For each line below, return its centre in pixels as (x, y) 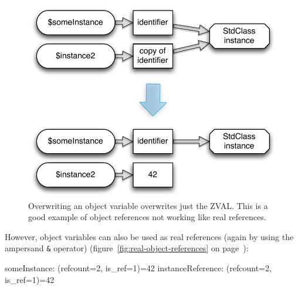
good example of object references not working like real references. (147, 217)
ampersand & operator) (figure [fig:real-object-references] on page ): (127, 248)
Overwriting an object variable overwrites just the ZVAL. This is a (148, 205)
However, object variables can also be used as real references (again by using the (149, 236)
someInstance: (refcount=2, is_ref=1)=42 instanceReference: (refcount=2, (138, 268)
